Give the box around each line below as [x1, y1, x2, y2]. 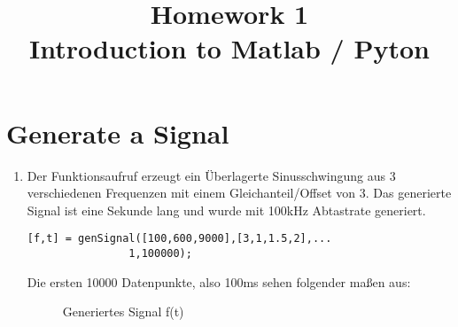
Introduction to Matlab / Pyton [29, 30, 430, 66]
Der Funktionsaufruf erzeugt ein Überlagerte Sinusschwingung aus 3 [27, 166, 396, 184]
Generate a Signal [6, 114, 229, 151]
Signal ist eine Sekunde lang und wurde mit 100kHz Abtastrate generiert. [27, 200, 426, 219]
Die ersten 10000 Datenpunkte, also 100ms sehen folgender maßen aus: [27, 272, 411, 291]
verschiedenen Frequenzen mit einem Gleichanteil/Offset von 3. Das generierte [27, 183, 452, 202]
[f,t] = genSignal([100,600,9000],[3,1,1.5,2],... [27, 232, 332, 245]
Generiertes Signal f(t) [62, 302, 184, 321]
